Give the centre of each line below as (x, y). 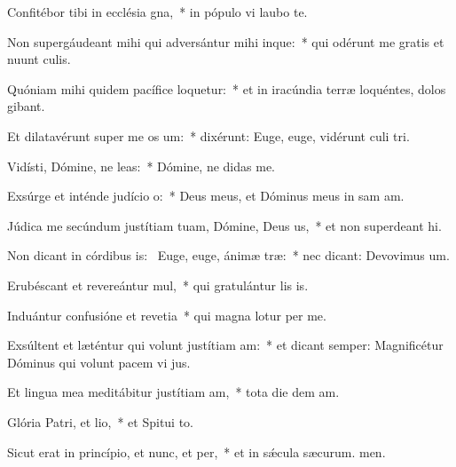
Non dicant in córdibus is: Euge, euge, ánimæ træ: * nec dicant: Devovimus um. (228, 255)
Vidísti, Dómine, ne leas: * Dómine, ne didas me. (141, 166)
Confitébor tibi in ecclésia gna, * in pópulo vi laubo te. (157, 12)
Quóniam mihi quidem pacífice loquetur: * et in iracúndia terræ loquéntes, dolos (227, 88)
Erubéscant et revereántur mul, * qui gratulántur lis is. (158, 285)
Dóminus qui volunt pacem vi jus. (99, 362)
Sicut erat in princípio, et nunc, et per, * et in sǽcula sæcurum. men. (197, 451)
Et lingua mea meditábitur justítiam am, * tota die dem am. (173, 392)
